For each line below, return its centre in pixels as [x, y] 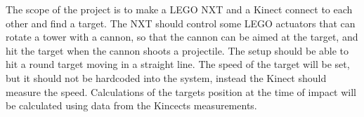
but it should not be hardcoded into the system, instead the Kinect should [166, 77]
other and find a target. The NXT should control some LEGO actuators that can [181, 23]
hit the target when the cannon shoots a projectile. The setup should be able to [177, 50]
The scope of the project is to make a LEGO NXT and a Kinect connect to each [179, 9]
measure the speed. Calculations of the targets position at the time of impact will [181, 91]
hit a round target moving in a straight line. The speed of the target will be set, [178, 64]
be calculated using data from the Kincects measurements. [131, 105]
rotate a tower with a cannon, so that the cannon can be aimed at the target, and [182, 37]
